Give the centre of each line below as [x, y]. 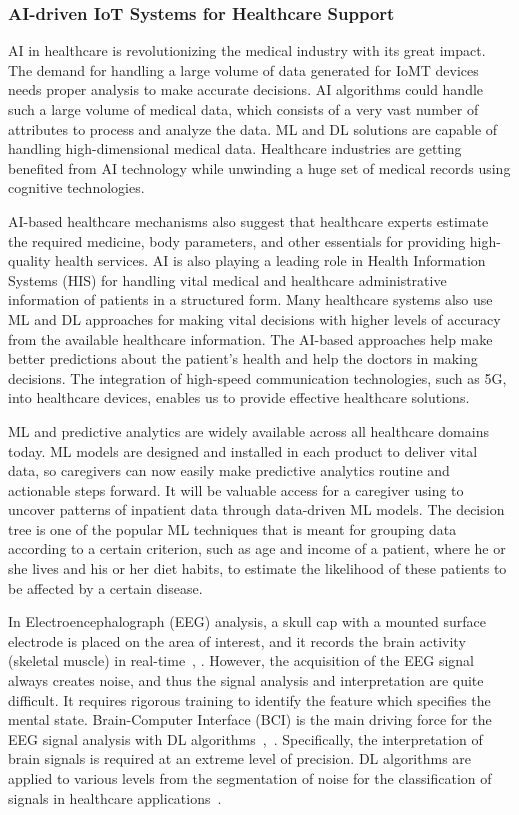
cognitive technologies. [76, 187]
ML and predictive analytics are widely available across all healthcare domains [248, 430]
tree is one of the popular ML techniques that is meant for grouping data [232, 528]
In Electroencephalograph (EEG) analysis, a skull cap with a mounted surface [247, 621]
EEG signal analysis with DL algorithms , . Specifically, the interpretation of [245, 738]
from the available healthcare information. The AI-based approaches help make [250, 338]
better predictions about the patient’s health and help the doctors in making [243, 358]
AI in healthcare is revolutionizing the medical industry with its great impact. [247, 50]
